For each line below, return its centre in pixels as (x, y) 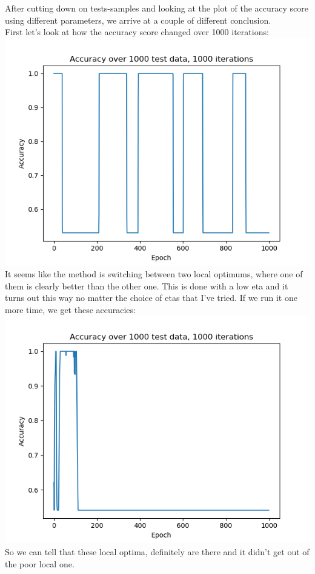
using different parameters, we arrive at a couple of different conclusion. (138, 20)
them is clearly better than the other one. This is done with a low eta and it (147, 285)
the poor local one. (40, 563)
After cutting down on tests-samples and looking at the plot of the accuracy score (157, 8)
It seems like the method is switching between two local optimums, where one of (154, 274)
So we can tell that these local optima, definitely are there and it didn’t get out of (157, 552)
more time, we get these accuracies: (70, 309)
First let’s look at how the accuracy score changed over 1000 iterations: (137, 32)
